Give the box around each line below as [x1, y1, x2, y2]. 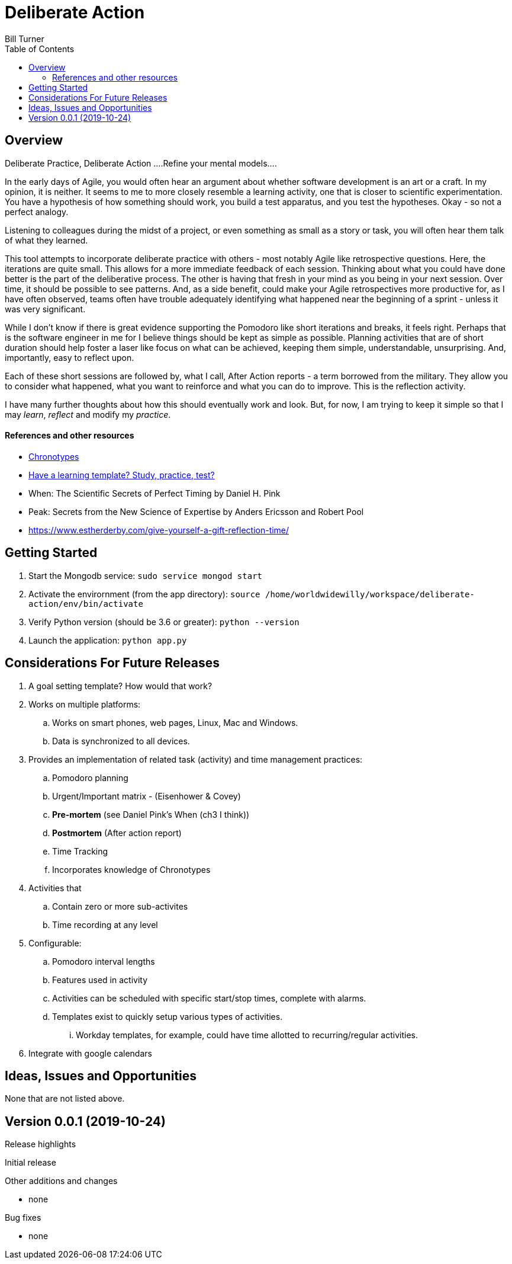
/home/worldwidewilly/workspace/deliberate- [265, 589, 475, 599]
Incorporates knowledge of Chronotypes [52, 864, 211, 875]
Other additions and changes [5, 1176, 118, 1186]
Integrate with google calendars [28, 1048, 152, 1058]
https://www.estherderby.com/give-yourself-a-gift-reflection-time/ [28, 524, 289, 535]
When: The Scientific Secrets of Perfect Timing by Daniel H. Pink [28, 488, 281, 498]
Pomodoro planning [52, 772, 128, 783]
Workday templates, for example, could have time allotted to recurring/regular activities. [76, 1029, 418, 1040]
